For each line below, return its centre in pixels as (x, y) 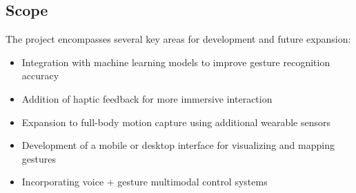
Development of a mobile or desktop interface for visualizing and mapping (178, 145)
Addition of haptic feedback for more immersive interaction (147, 98)
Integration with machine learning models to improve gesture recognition (176, 62)
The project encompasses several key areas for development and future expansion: (178, 39)
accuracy (40, 75)
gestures (39, 158)
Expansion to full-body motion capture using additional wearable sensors (176, 122)
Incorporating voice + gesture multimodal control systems (145, 182)
